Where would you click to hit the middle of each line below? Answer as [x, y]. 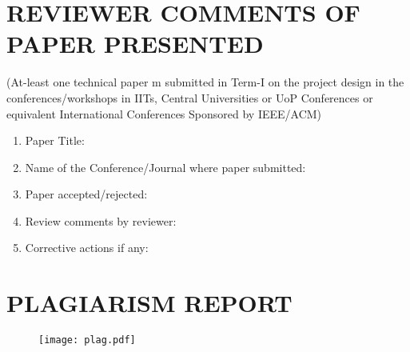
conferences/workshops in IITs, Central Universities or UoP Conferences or [190, 97]
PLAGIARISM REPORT [149, 303]
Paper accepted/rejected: [86, 194]
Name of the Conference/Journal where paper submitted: [165, 167]
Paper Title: [55, 140]
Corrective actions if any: [87, 248]
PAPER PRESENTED [135, 44]
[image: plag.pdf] [87, 340]
